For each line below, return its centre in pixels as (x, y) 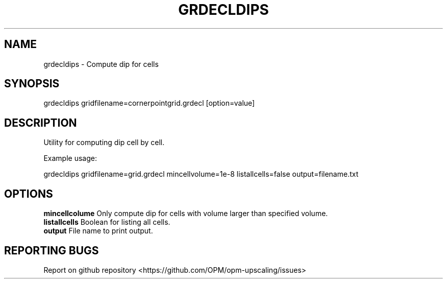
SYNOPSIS (32, 84)
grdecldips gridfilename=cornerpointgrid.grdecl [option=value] (149, 103)
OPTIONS (29, 194)
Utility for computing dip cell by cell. (104, 143)
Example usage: (70, 158)
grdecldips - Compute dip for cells (101, 64)
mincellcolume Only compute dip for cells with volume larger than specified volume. (186, 214)
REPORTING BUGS (52, 250)
